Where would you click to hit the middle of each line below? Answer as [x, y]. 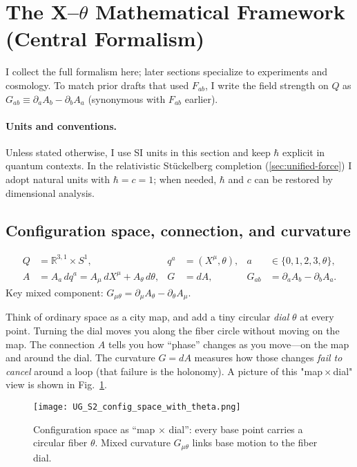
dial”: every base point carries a [236, 429]
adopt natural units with [58, 179]
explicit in [304, 152]
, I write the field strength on [267, 85]
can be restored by [293, 179]
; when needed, [185, 179]
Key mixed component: [55, 292]
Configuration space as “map [94, 429]
